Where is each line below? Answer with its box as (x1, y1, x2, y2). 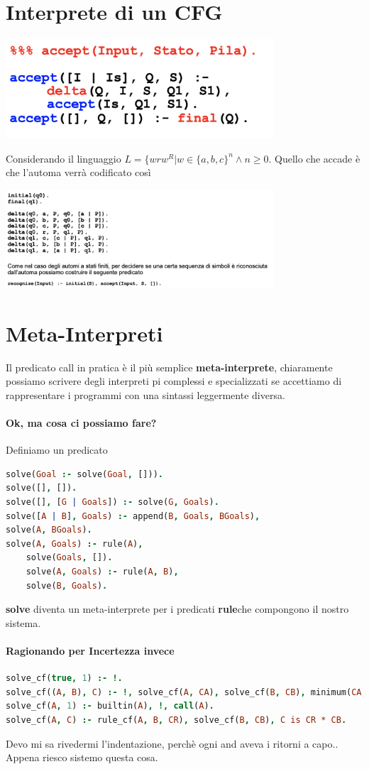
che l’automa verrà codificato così (6, 165, 151, 180)
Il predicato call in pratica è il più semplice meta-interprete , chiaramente (6, 359, 333, 374)
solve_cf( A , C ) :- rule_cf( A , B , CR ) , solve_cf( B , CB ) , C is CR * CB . (6, 714, 347, 725)
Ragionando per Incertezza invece (6, 643, 175, 658)
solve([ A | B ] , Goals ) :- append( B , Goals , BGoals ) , (6, 511, 260, 521)
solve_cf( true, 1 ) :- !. (6, 673, 123, 684)
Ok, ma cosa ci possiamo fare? (6, 415, 157, 430)
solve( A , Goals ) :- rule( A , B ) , (26, 567, 179, 577)
